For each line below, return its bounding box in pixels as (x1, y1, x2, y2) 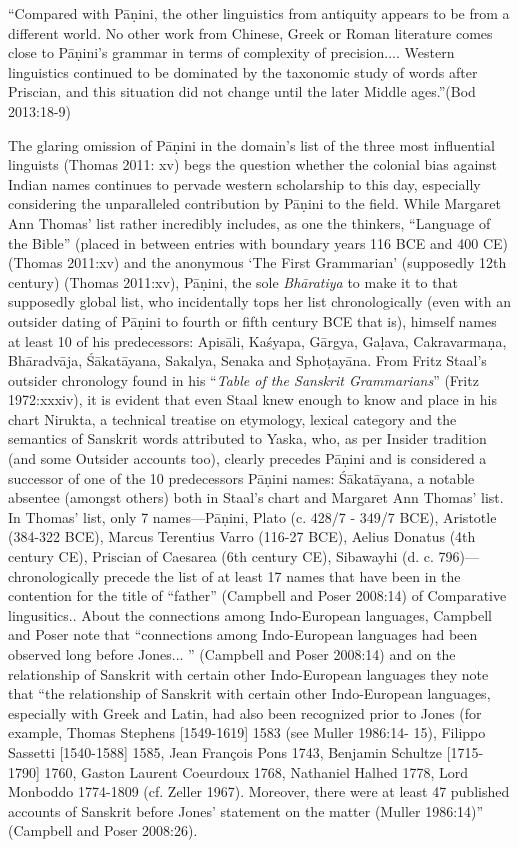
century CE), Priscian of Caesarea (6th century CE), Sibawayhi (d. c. (8, 546, 434, 567)
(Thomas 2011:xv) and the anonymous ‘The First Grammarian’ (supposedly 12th (8, 252, 507, 273)
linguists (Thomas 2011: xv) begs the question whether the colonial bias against (8, 154, 498, 175)
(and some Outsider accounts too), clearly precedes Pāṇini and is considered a (8, 448, 487, 469)
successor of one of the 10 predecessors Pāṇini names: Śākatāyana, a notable (8, 467, 475, 488)
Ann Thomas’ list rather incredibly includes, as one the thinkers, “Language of (8, 212, 491, 233)
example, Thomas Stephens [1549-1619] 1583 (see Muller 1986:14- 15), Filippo (8, 722, 486, 743)
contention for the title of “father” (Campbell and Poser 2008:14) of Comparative (8, 585, 507, 606)
